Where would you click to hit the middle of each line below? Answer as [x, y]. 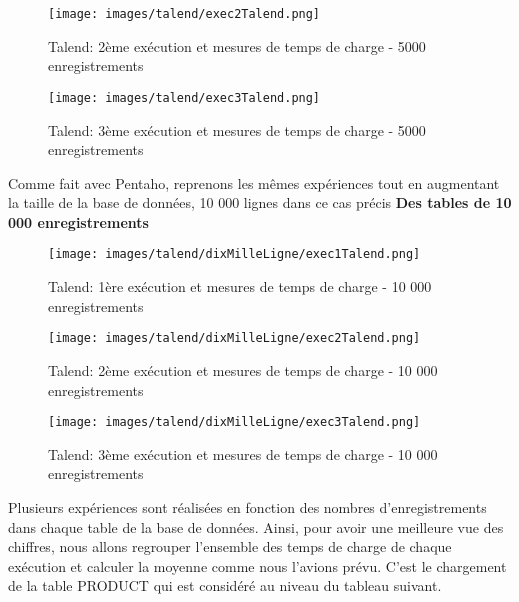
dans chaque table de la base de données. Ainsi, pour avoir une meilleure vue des [256, 526]
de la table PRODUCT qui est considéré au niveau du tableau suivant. [225, 585]
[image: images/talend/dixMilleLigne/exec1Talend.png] [234, 254]
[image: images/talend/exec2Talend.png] [184, 14]
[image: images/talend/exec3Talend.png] [184, 97]
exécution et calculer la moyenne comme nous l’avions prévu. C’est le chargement [257, 565]
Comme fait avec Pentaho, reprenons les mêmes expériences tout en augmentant [254, 182]
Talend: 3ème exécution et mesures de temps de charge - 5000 [237, 129]
